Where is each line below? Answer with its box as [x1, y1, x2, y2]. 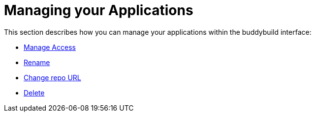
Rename [24, 58, 50, 67]
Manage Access [24, 43, 76, 51]
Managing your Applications [4, 2, 193, 19]
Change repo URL [24, 73, 81, 82]
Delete [24, 88, 45, 97]
